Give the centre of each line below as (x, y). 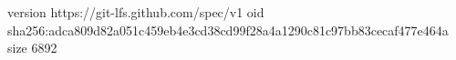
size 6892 (32, 48)
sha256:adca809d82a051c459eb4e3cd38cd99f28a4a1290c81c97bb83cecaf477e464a (228, 30)
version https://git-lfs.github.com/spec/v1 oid (136, 12)
